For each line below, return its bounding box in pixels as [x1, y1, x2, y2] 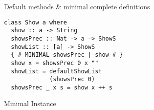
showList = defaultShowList [11, 67, 102, 75]
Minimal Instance [4, 98, 56, 108]
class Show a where [4, 19, 67, 26]
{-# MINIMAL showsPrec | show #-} [11, 51, 123, 59]
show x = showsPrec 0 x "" [11, 59, 99, 66]
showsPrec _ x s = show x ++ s [11, 84, 112, 91]
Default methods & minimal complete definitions [4, 1, 150, 11]
